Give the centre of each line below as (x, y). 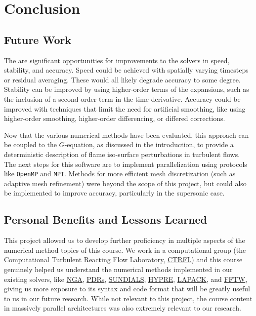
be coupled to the (30, 144)
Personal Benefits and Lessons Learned (106, 219)
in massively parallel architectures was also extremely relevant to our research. (123, 308)
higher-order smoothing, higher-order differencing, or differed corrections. (115, 118)
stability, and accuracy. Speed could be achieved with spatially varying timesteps (126, 70)
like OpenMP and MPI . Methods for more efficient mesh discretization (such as (120, 174)
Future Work (38, 39)
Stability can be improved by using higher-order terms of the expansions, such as (127, 89)
